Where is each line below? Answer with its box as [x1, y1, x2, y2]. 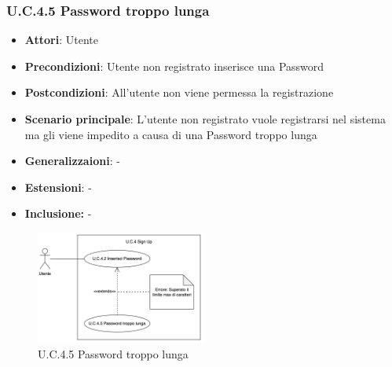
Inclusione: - [24, 205, 92, 222]
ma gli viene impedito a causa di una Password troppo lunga [24, 126, 317, 142]
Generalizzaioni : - [24, 152, 120, 169]
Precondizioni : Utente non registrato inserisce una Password [24, 57, 324, 74]
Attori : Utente [24, 31, 98, 48]
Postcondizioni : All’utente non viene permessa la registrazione [24, 84, 334, 101]
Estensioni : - [24, 178, 92, 195]
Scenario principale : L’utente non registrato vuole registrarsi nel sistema [24, 111, 386, 127]
